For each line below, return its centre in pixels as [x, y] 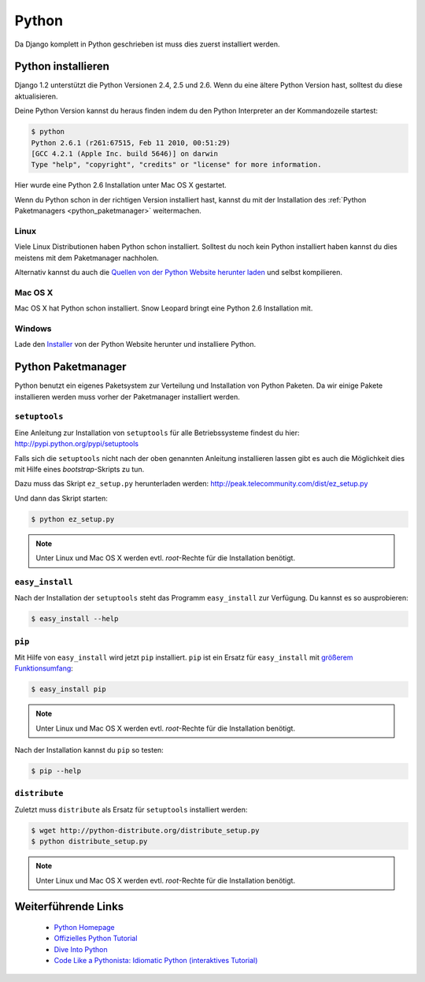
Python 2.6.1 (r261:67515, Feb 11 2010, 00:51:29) [131, 143]
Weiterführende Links [69, 907]
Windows [33, 329]
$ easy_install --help [75, 619]
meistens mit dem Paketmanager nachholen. [87, 258]
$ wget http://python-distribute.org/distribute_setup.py [145, 830]
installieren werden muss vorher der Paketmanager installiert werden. [127, 396]
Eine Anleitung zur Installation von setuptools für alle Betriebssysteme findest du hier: [157, 433]
